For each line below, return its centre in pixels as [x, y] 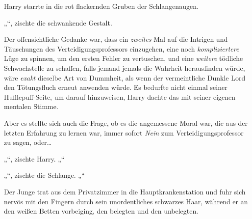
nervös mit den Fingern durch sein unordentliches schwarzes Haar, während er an [126, 201]
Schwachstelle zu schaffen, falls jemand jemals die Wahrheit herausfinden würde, [125, 68]
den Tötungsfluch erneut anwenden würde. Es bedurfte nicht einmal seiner [116, 87]
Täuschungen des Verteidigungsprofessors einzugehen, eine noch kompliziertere [122, 48]
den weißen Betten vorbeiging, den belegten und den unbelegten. [101, 211]
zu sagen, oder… [28, 142]
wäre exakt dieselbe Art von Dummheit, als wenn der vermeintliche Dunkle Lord [125, 77]
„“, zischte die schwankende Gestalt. [58, 22]
